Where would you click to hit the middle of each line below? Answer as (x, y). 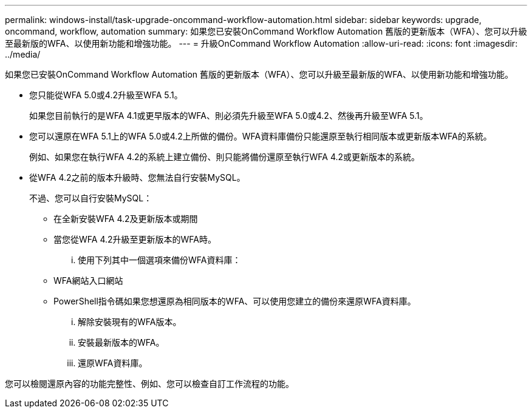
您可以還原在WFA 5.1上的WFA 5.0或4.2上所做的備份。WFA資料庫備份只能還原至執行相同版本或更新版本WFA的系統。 (261, 136)
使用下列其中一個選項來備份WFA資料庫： (159, 260)
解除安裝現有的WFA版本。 (130, 322)
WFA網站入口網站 (88, 280)
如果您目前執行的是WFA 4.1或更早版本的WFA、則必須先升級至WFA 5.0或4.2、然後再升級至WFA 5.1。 (229, 116)
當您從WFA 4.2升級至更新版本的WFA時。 (135, 239)
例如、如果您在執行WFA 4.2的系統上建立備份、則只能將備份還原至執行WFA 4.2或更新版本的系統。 (225, 157)
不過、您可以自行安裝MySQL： (91, 198)
